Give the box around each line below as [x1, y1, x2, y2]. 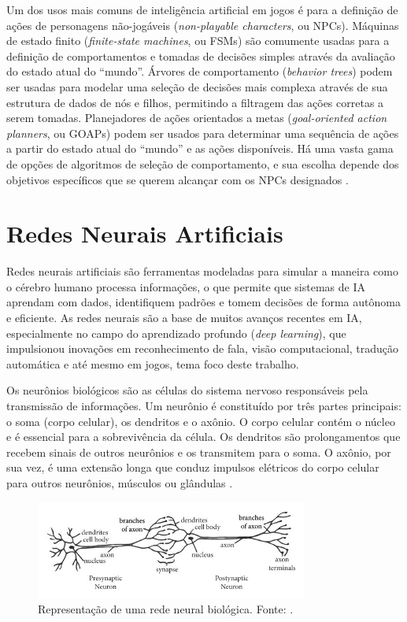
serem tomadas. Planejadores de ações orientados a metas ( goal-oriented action [6, 109, 387, 126]
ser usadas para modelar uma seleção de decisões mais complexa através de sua [6, 78, 388, 94]
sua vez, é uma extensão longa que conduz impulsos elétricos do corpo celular [6, 459, 379, 476]
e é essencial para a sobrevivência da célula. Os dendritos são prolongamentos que [6, 428, 401, 445]
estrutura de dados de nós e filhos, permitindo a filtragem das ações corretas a [6, 94, 384, 110]
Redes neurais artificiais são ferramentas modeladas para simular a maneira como [6, 263, 398, 280]
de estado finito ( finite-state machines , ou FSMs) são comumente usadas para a [6, 32, 390, 49]
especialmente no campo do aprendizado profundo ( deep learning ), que [6, 324, 346, 341]
